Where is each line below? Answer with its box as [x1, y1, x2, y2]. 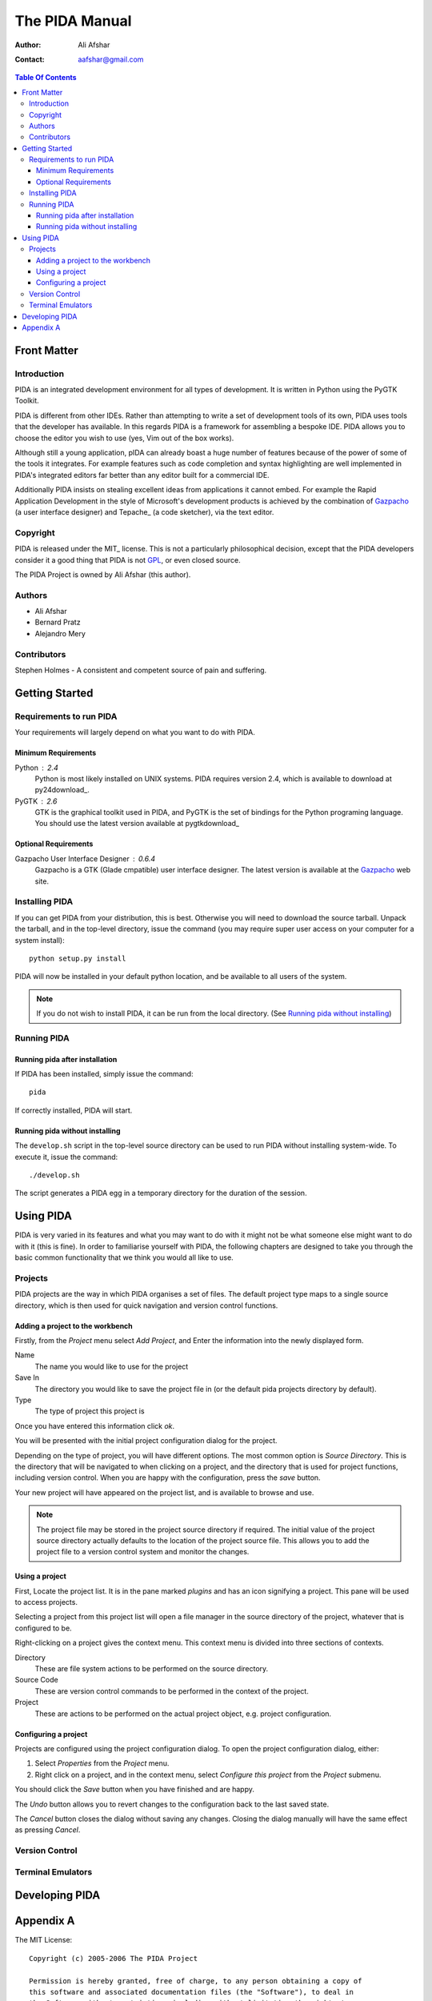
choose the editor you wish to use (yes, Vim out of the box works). [14, 433, 234, 443]
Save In [14, 1373, 40, 1382]
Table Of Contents [14, 73, 77, 82]
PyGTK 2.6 [14, 796, 58, 806]
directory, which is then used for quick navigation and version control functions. [14, 1301, 278, 1310]
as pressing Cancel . [14, 1825, 81, 1835]
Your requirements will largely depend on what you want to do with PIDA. [14, 728, 255, 737]
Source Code [14, 1675, 59, 1685]
